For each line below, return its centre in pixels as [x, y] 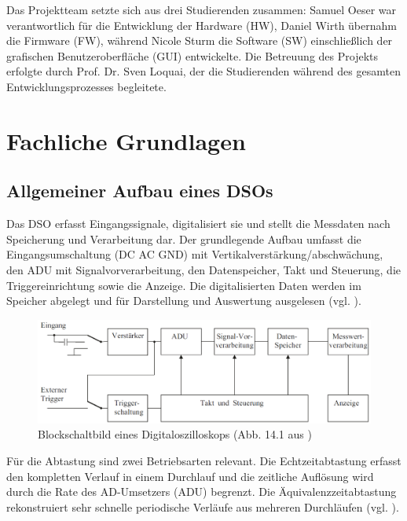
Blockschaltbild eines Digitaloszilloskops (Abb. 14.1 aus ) [175, 434]
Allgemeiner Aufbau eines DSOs [140, 191]
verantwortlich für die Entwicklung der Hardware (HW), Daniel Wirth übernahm [202, 25]
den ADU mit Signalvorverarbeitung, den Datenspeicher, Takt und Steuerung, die [204, 269]
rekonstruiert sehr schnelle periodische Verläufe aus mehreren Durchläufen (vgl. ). [203, 506]
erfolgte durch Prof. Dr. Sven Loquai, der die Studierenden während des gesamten [203, 71]
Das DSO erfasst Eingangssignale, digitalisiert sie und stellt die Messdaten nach [198, 224]
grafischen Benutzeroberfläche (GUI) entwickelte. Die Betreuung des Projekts [192, 55]
